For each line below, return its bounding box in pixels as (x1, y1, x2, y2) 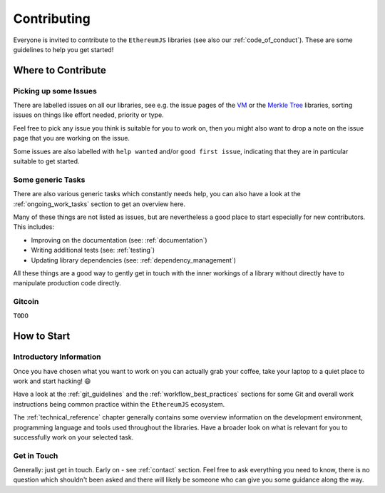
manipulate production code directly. (13, 279, 121, 288)
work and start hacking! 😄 (13, 377, 91, 385)
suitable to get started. (13, 157, 80, 166)
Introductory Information (13, 352, 101, 362)
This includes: (13, 223, 55, 231)
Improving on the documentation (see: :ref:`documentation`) (31, 235, 207, 244)
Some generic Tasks (13, 175, 86, 185)
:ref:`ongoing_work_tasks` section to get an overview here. (13, 200, 185, 208)
